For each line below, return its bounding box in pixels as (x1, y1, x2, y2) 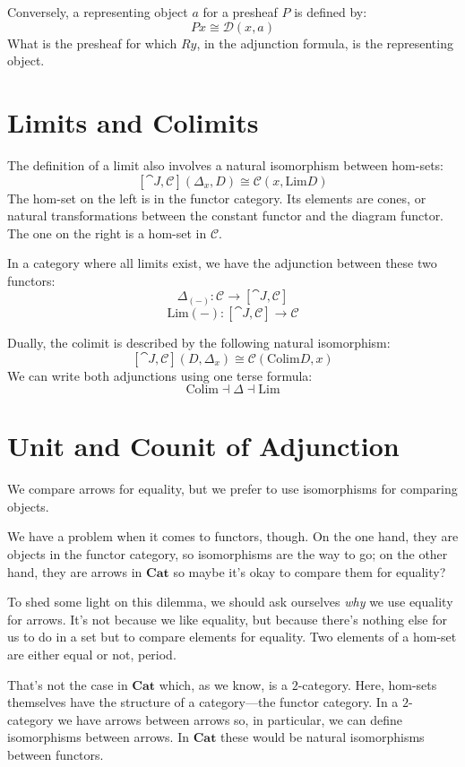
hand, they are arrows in (7, 562, 142, 581)
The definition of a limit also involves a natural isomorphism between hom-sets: (7, 155, 444, 174)
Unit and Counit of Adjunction (7, 427, 400, 464)
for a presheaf (202, 3, 278, 21)
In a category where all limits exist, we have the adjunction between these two (7, 254, 437, 272)
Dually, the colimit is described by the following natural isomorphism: (7, 332, 391, 351)
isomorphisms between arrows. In (7, 728, 190, 746)
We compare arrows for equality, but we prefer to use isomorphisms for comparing (7, 479, 458, 498)
